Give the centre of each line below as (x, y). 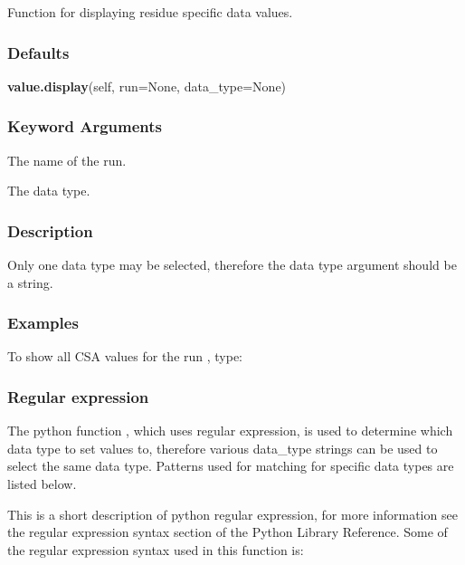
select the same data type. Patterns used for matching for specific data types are (231, 466)
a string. (30, 282)
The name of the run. (67, 160)
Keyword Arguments (85, 126)
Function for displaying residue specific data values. (150, 12)
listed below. (42, 484)
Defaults (38, 52)
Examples (43, 323)
